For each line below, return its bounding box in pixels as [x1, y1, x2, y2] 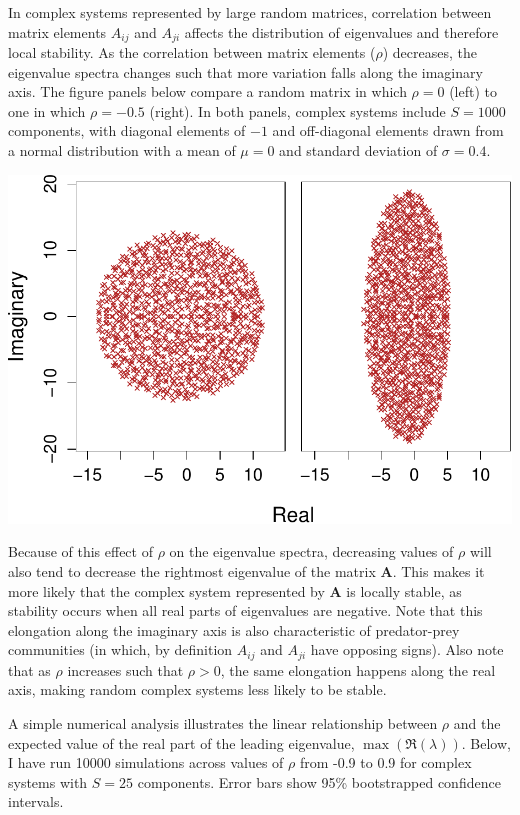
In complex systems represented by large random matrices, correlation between [8, 2, 492, 22]
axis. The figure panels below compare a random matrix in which [8, 81, 407, 102]
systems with [8, 771, 88, 792]
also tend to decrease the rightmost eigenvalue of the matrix [8, 561, 376, 582]
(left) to [449, 81, 497, 102]
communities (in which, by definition [8, 639, 233, 660]
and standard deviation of [279, 140, 438, 161]
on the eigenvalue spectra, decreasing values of [169, 541, 454, 562]
